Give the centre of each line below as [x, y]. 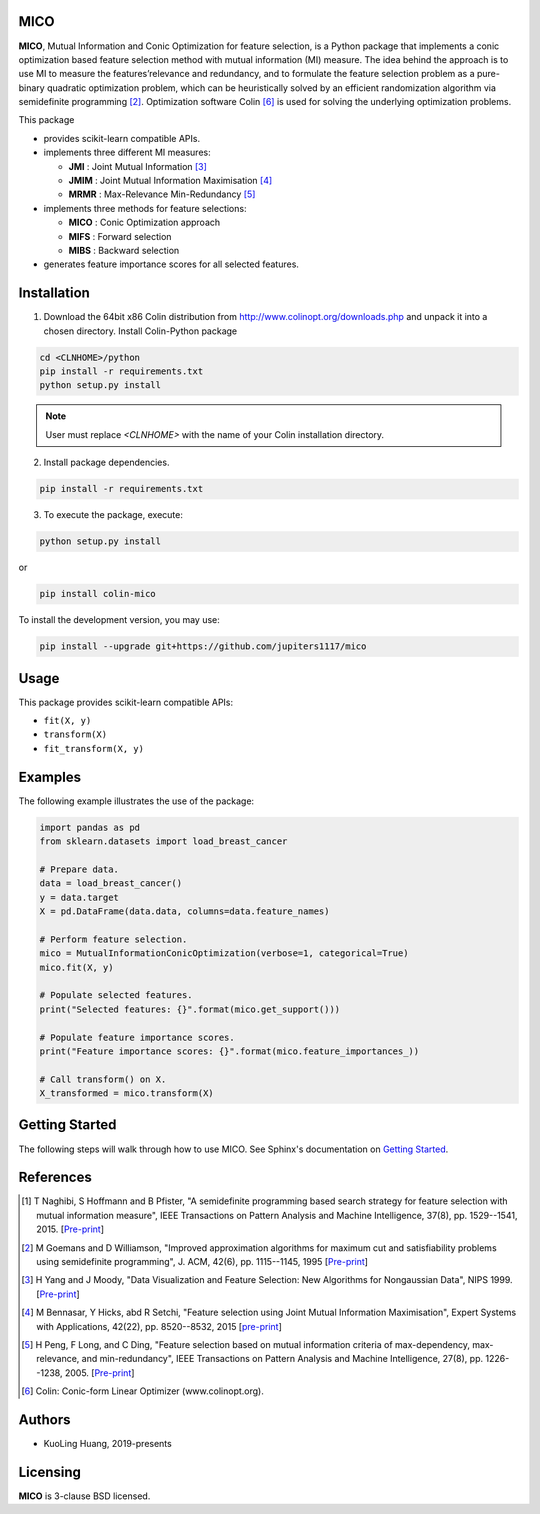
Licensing [50, 1471]
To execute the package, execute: [113, 515]
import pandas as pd [89, 827]
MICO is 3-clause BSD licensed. [84, 1496]
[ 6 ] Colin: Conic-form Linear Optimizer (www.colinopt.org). [142, 1391]
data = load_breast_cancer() [111, 883]
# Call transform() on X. [103, 1079]
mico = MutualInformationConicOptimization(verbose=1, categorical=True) [224, 953]
